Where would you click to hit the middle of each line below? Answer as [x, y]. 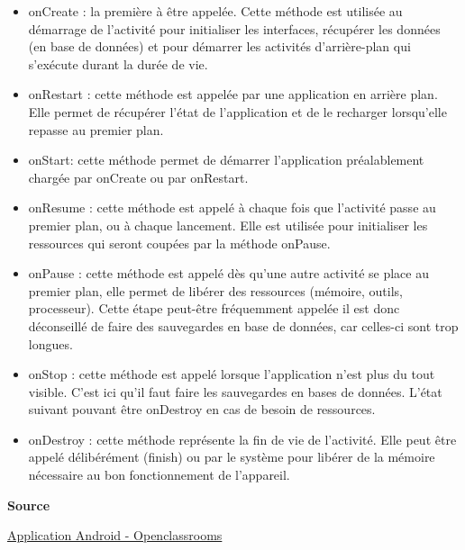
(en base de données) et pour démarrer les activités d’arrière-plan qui [219, 46]
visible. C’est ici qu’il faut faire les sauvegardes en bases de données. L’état [235, 391]
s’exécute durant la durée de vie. [118, 63]
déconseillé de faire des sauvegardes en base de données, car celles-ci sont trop [243, 325]
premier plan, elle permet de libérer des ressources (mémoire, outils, [216, 290]
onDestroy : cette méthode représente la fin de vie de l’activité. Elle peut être [242, 439]
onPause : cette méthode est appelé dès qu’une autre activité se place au [229, 273]
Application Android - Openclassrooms [115, 535]
